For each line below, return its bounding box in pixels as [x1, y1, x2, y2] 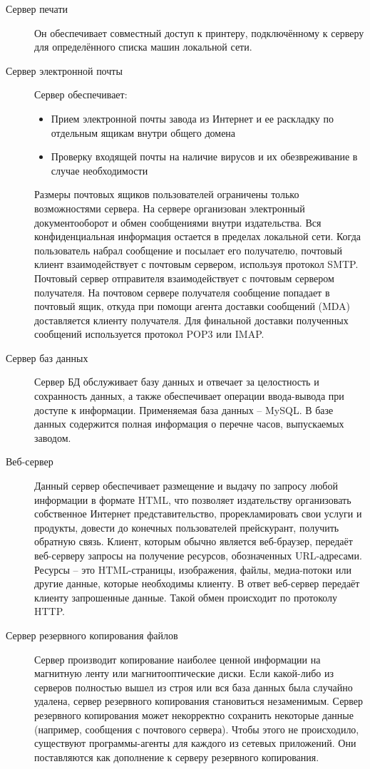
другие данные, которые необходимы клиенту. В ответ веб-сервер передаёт [34, 576, 360, 591]
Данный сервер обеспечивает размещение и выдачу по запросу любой [34, 478, 338, 493]
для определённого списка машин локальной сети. [34, 39, 252, 54]
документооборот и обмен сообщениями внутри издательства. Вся [34, 215, 322, 229]
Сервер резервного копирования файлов [6, 627, 178, 642]
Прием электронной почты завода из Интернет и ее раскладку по [51, 110, 334, 125]
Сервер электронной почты [6, 63, 123, 78]
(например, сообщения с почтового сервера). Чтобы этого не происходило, [34, 721, 359, 736]
